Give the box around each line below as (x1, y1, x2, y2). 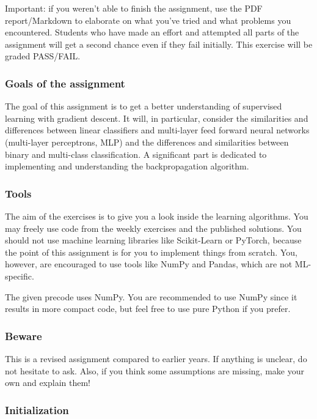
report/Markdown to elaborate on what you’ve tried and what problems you (5, 13, 291, 26)
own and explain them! (5, 376, 91, 389)
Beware (5, 328, 42, 343)
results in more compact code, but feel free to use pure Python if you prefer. (5, 302, 291, 315)
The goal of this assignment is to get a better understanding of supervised (5, 100, 282, 113)
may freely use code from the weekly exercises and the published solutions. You (5, 221, 302, 234)
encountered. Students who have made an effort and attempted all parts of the (5, 26, 299, 39)
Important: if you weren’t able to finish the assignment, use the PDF (5, 2, 263, 14)
